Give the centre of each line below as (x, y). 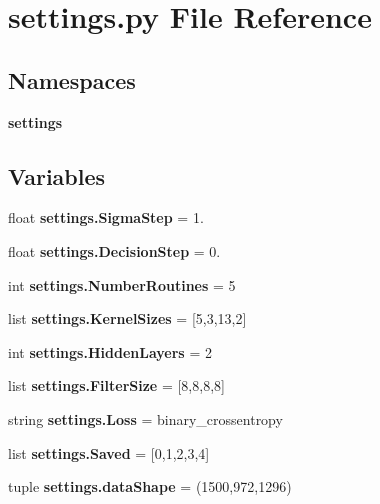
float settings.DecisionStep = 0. (114, 250)
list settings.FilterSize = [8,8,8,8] (116, 385)
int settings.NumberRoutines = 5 (122, 284)
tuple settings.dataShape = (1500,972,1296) (150, 486)
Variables (57, 175)
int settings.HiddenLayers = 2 (110, 351)
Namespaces (72, 79)
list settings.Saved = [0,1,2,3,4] (109, 452)
